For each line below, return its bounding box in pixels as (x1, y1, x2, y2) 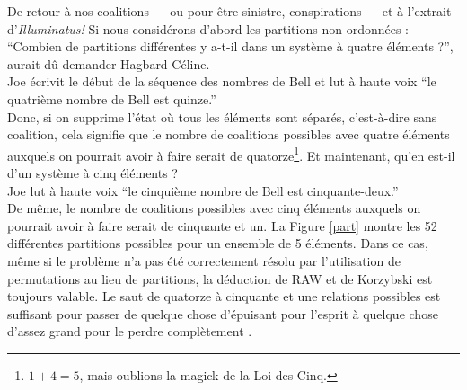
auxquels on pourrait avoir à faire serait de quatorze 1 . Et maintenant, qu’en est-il (7, 143, 455, 164)
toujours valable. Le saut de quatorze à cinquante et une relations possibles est (7, 287, 441, 306)
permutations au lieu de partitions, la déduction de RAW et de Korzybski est (7, 269, 433, 288)
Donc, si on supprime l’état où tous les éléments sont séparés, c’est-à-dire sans (7, 107, 437, 126)
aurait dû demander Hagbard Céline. (7, 54, 210, 73)
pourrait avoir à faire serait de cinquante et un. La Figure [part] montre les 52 (7, 216, 437, 235)
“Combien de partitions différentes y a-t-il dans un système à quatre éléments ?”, (7, 37, 454, 56)
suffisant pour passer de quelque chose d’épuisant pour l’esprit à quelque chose (7, 304, 438, 323)
